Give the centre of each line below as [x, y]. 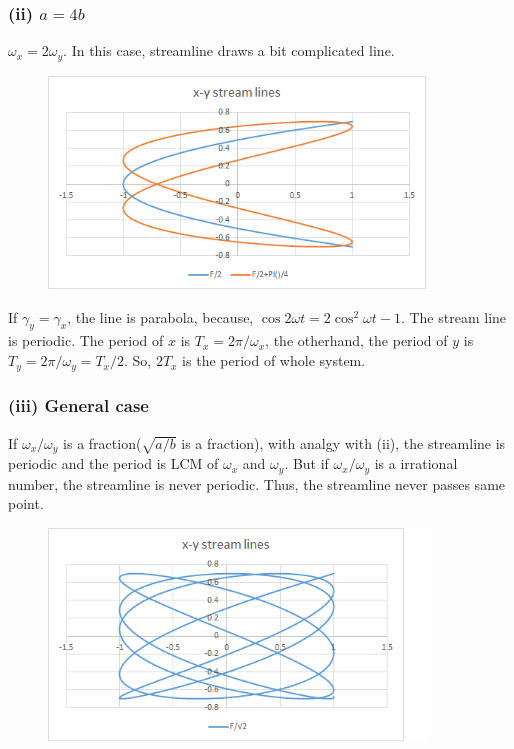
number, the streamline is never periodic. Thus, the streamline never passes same [257, 483]
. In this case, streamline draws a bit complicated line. [229, 50]
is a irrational [416, 463]
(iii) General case [78, 405]
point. [26, 503]
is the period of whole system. [274, 360]
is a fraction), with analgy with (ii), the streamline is [343, 442]
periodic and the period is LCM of [113, 463]
